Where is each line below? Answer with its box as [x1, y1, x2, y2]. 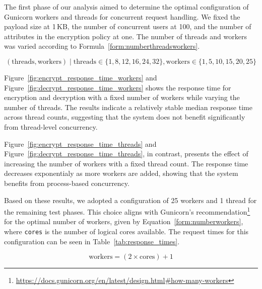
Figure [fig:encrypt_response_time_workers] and [4, 72, 157, 82]
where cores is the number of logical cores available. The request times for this [4, 226, 249, 236]
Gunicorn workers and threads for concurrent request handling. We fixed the [4, 11, 240, 22]
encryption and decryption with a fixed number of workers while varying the [4, 92, 240, 103]
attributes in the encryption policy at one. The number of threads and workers [4, 31, 247, 41]
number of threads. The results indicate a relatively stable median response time [4, 102, 252, 112]
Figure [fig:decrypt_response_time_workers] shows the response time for [4, 82, 231, 92]
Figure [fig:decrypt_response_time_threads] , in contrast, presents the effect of [4, 148, 248, 159]
